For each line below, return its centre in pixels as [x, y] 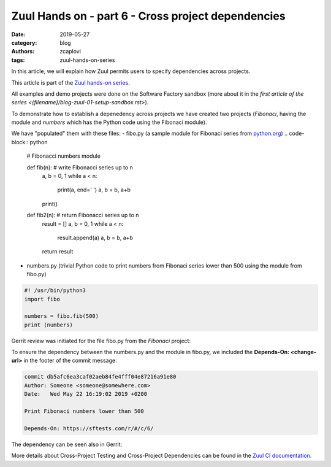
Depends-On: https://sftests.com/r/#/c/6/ [89, 428]
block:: [20, 142]
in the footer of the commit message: [70, 361]
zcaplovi [70, 52]
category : [24, 42]
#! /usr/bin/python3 [55, 291]
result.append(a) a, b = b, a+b [95, 237]
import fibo [42, 299]
